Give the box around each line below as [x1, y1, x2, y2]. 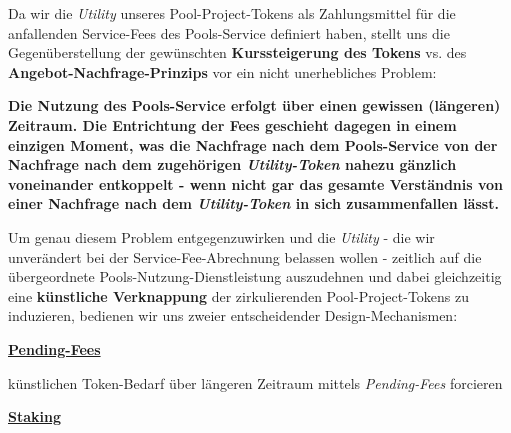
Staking [8, 406, 61, 427]
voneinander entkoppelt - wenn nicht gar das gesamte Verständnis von [8, 173, 504, 194]
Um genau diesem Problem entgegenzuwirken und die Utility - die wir [8, 226, 435, 247]
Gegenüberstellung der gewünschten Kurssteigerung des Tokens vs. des [8, 42, 467, 63]
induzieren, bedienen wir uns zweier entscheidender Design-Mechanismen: [8, 305, 458, 326]
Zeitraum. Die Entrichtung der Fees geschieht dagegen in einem [8, 114, 457, 135]
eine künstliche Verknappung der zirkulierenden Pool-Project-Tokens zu [8, 285, 470, 306]
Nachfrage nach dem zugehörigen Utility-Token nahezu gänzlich [8, 154, 457, 175]
